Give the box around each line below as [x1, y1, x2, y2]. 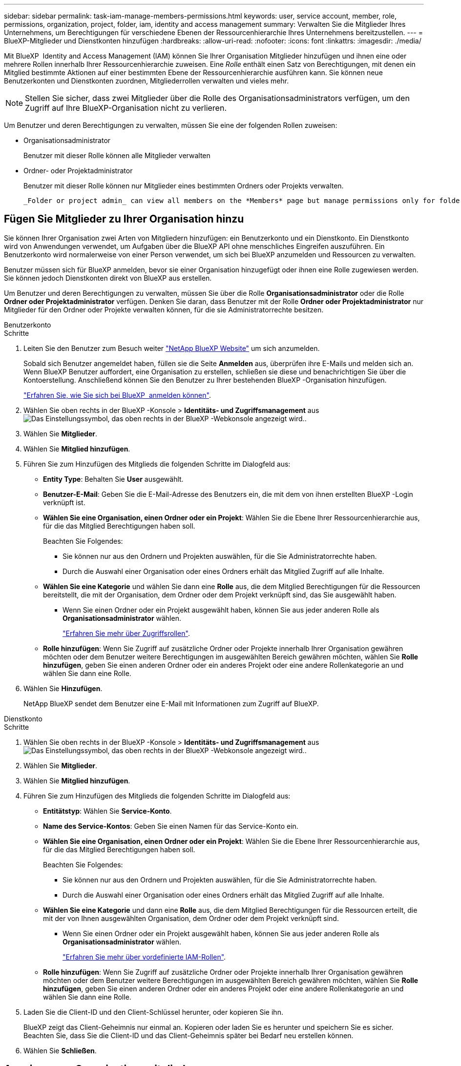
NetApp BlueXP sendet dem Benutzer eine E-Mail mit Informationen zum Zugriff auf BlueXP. [23, 699, 319, 708]
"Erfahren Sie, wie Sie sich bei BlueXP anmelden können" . [23, 390, 211, 399]
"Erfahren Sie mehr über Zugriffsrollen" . [63, 629, 190, 637]
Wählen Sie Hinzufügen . [23, 684, 103, 693]
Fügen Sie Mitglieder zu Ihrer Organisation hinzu [4, 213, 244, 225]
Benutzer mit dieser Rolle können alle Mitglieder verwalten [23, 151, 210, 160]
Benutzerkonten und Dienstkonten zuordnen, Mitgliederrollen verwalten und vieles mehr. [4, 77, 289, 85]
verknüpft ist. [43, 498, 85, 507]
